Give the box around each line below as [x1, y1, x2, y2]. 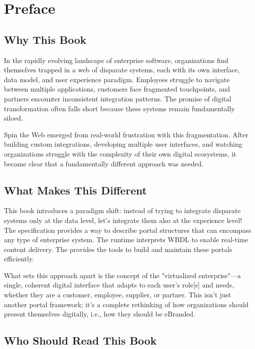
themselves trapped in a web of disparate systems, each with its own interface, [4, 64, 240, 75]
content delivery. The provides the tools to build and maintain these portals [4, 244, 232, 254]
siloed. [4, 113, 23, 123]
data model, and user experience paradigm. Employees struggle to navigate [4, 74, 230, 84]
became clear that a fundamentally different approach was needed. [4, 158, 204, 168]
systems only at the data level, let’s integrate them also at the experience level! [4, 215, 242, 225]
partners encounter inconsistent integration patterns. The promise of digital [4, 93, 231, 103]
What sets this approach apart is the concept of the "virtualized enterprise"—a [4, 270, 241, 280]
